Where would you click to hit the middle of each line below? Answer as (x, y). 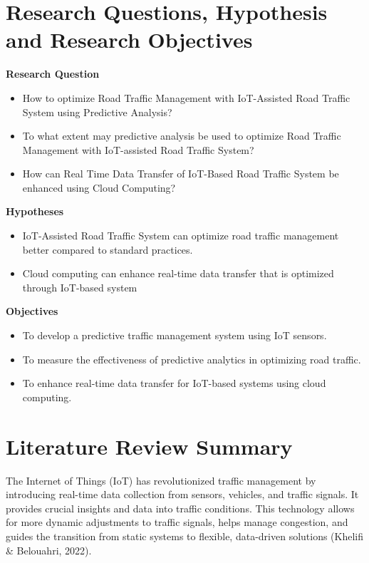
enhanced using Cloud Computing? (99, 187)
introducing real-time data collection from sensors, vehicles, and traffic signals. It (182, 494)
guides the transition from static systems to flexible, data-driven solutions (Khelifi (185, 536)
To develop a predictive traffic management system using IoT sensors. (175, 335)
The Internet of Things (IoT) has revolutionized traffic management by (161, 480)
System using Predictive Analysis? (97, 112)
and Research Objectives (129, 40)
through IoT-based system (80, 287)
